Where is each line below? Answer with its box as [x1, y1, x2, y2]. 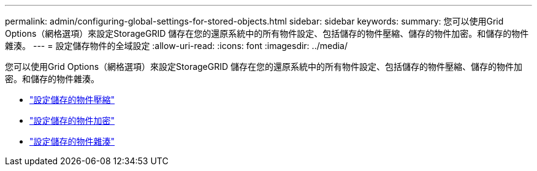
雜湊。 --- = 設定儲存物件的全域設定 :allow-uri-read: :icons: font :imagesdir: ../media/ [5, 40, 348, 51]
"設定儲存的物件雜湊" [29, 136, 115, 146]
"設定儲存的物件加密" [29, 115, 115, 126]
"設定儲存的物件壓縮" [29, 94, 115, 105]
